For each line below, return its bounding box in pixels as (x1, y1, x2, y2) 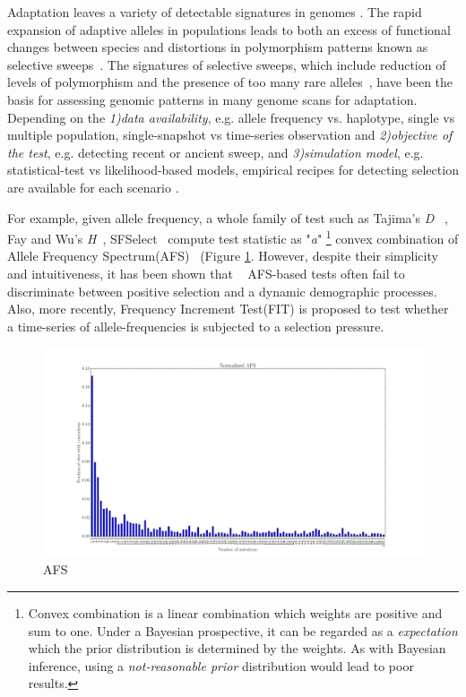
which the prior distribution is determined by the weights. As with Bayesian (28, 639, 446, 658)
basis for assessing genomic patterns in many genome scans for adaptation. (7, 90, 418, 108)
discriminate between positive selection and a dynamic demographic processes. (7, 281, 437, 300)
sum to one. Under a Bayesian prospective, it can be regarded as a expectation (28, 621, 458, 640)
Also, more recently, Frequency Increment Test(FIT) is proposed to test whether (7, 299, 449, 318)
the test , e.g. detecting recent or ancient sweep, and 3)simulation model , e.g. (7, 142, 424, 161)
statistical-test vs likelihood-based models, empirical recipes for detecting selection (7, 160, 459, 179)
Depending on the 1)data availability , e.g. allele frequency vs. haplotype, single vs (7, 108, 455, 126)
